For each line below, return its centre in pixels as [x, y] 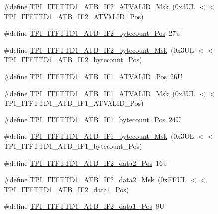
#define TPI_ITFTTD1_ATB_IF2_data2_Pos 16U [86, 162]
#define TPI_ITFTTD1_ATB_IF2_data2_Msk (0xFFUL [95, 179]
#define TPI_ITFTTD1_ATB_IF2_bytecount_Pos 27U [93, 33]
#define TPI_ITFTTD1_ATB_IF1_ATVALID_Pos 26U [93, 76]
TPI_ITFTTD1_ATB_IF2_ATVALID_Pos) [74, 16]
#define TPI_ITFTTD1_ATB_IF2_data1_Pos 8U [84, 206]
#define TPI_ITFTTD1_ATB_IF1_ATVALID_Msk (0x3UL [100, 93]
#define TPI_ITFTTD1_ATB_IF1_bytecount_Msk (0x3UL [99, 136]
